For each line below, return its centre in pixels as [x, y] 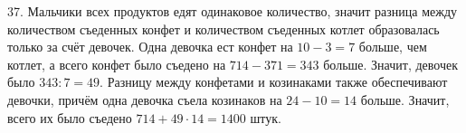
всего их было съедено [70, 117]
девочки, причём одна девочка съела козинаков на [145, 99]
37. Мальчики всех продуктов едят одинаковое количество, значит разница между [233, 11]
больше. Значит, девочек [390, 64]
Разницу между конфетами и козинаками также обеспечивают [277, 82]
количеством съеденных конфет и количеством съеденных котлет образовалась [223, 28]
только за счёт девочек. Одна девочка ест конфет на [150, 47]
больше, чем [393, 47]
